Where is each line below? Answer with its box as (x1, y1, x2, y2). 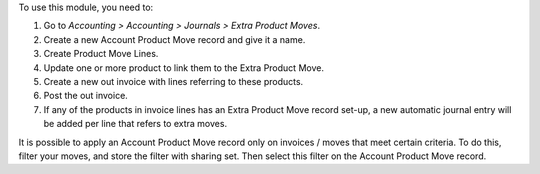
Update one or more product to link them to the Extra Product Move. (43, 61, 325, 74)
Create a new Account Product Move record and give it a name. (43, 33, 306, 45)
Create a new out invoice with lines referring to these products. (43, 75, 304, 87)
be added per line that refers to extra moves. (43, 118, 228, 130)
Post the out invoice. (43, 90, 129, 102)
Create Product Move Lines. (43, 48, 159, 60)
